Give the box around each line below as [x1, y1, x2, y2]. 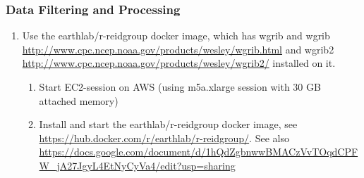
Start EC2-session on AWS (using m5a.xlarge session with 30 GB [39, 80, 321, 94]
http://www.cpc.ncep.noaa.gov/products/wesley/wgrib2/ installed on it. [22, 56, 336, 70]
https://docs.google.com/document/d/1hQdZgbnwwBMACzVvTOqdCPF [39, 144, 358, 159]
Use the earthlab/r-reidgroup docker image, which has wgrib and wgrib [22, 28, 330, 43]
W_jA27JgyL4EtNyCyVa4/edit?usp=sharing [39, 158, 236, 172]
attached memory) [39, 93, 119, 108]
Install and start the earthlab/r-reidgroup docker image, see [39, 117, 298, 132]
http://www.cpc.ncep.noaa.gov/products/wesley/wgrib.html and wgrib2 [22, 42, 334, 56]
